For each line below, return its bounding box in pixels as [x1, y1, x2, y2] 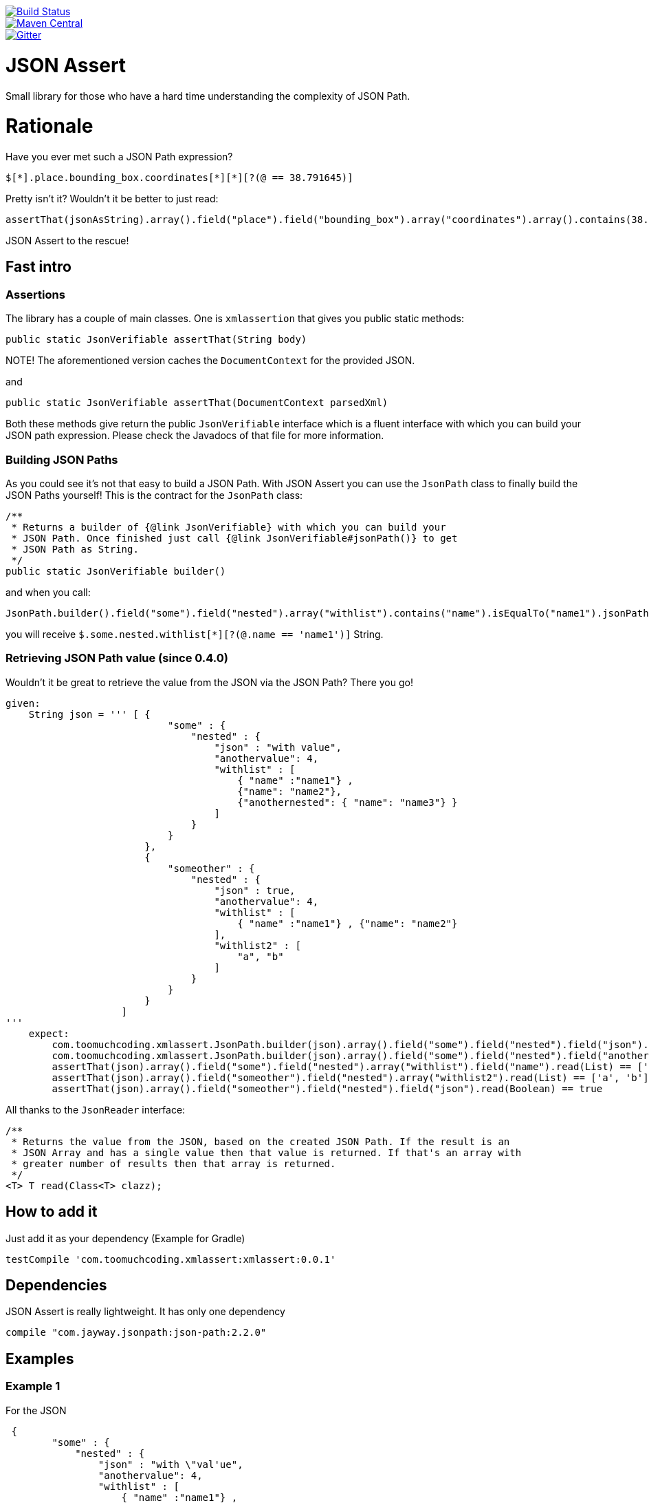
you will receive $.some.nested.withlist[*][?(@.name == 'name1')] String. [5, 628, 384, 640]
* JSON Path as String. [11, 543, 139, 555]
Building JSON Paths [5, 452, 118, 467]
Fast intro [5, 258, 71, 276]
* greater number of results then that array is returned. [11, 1158, 336, 1169]
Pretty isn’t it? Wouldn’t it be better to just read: [5, 193, 219, 204]
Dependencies [5, 1276, 107, 1294]
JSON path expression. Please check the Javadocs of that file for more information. [5, 429, 384, 442]
